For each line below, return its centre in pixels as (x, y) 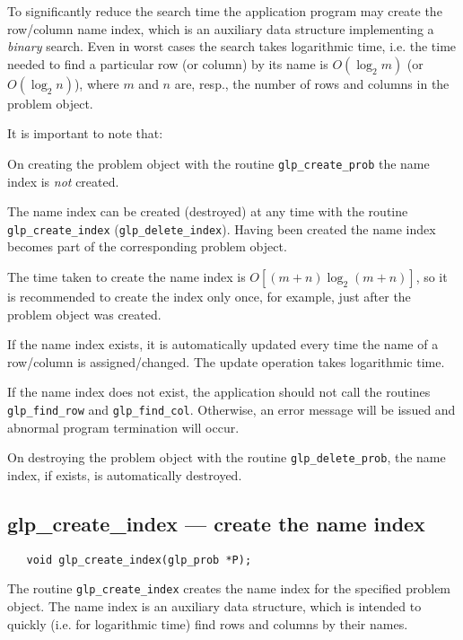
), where (96, 83)
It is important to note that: (85, 133)
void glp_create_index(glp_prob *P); (139, 560)
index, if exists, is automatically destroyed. (125, 474)
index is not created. (63, 181)
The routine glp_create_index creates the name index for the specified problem (229, 588)
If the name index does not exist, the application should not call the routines (219, 392)
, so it (432, 277)
